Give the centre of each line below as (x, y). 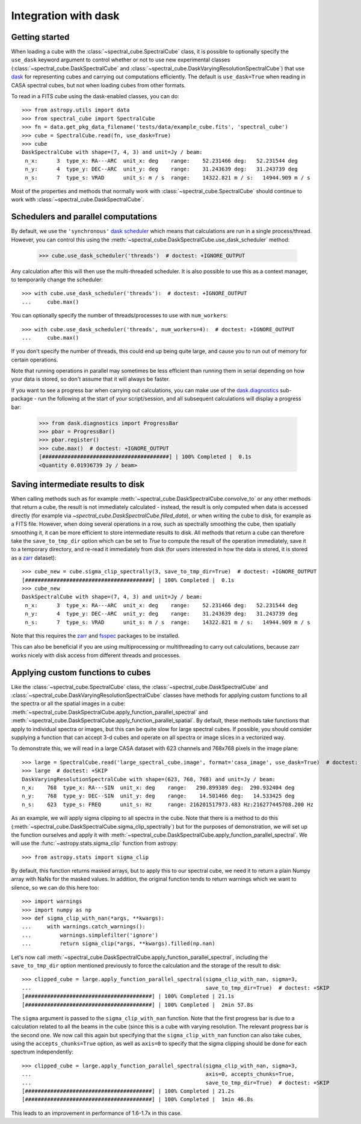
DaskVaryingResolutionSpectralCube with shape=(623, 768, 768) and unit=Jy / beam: (149, 779)
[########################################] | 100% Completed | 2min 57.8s (138, 1005)
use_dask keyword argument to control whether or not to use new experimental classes (121, 60)
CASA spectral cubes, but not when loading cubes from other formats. (98, 85)
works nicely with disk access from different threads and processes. (96, 655)
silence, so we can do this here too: (55, 887)
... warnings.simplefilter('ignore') (90, 935)
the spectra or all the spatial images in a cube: (68, 704)
